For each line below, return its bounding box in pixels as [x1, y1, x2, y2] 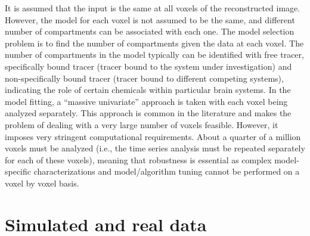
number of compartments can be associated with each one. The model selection [5, 25, 294, 38]
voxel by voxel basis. [5, 176, 79, 189]
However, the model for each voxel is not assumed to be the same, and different [5, 13, 295, 26]
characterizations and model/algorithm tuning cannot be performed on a [33, 165, 300, 178]
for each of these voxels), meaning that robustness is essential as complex [5, 153, 272, 166]
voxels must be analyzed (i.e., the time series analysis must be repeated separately [5, 142, 305, 154]
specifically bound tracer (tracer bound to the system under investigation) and [5, 60, 292, 72]
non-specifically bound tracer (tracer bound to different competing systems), [5, 72, 284, 84]
